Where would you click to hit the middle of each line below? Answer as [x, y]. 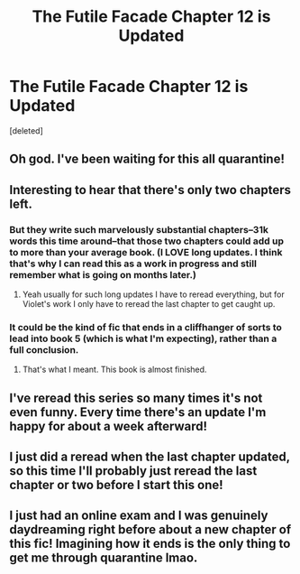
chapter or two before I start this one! [116, 485]
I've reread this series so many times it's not [136, 398]
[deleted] [26, 130]
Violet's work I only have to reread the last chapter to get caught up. [149, 304]
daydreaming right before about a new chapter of [150, 530]
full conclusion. [44, 349]
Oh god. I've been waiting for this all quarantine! [147, 159]
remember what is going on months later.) [103, 274]
